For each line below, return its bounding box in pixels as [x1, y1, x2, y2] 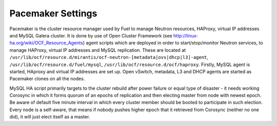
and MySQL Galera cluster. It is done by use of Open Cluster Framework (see [9, 32, 173, 38]
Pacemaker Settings [9, 8, 97, 19]
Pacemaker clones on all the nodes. [9, 76, 85, 82]
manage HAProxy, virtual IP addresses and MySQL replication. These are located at [9, 47, 186, 53]
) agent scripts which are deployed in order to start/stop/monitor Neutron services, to [83, 40, 264, 46]
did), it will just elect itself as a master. [9, 114, 90, 120]
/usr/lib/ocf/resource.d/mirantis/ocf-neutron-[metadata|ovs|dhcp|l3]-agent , [9, 54, 209, 60]
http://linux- [173, 32, 199, 38]
